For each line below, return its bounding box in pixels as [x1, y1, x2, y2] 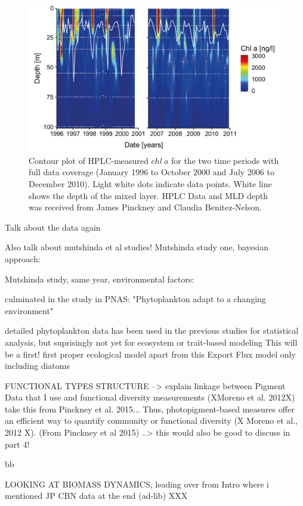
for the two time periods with [171, 154, 279, 166]
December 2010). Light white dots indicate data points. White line [29, 177, 272, 190]
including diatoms [5, 359, 70, 372]
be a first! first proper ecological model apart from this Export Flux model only [5, 347, 296, 360]
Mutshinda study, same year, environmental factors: [5, 272, 194, 285]
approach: [5, 252, 41, 265]
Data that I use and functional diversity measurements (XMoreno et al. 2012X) [5, 391, 295, 403]
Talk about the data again [5, 221, 101, 233]
